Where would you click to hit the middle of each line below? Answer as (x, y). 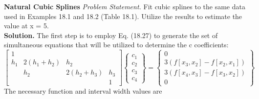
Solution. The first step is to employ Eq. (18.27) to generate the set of (111, 35)
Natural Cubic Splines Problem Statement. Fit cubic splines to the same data (125, 6)
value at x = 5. (26, 26)
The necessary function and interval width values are (83, 90)
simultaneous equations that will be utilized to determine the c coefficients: (116, 45)
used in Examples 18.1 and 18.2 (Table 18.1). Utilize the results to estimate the (123, 16)
